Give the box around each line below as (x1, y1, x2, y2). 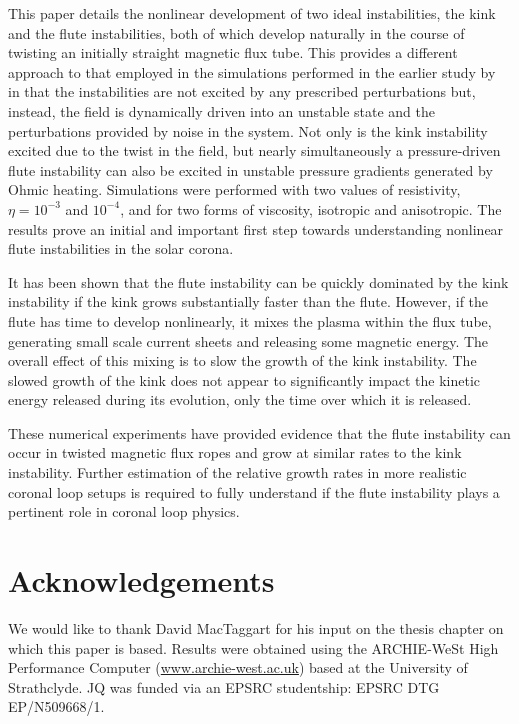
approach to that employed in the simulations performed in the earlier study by (8, 61, 496, 82)
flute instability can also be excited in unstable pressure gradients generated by (8, 159, 493, 180)
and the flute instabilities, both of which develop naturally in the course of (8, 22, 465, 43)
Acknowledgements (8, 560, 275, 601)
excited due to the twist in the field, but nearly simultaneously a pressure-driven (8, 140, 501, 161)
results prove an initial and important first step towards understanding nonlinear (8, 218, 504, 239)
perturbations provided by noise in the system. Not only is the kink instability (8, 120, 488, 141)
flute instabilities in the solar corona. (8, 238, 234, 259)
